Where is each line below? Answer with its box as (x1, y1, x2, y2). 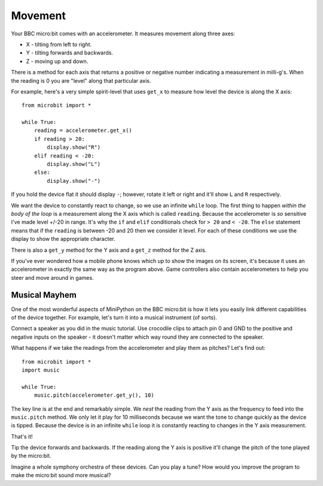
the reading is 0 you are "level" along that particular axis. (11, 77, 151, 84)
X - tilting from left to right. (26, 41, 92, 48)
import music (22, 366, 60, 373)
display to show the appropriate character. (11, 236, 116, 243)
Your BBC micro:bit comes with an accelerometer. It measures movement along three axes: (11, 30, 236, 37)
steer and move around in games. (11, 274, 94, 281)
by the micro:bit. (11, 452, 51, 460)
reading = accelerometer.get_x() (33, 127, 133, 134)
